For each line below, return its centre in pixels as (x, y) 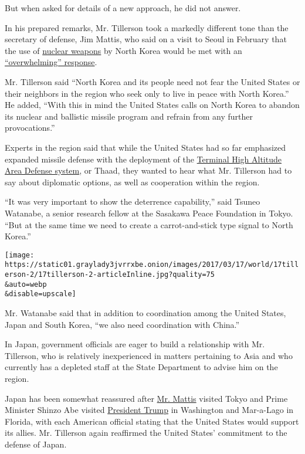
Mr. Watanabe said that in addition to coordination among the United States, (145, 312)
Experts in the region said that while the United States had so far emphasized (145, 147)
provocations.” (30, 128)
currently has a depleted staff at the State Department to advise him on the (141, 367)
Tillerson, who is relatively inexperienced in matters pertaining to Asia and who (149, 355)
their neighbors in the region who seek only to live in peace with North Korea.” (147, 93)
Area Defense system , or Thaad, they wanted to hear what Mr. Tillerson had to (148, 170)
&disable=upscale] (40, 294)
